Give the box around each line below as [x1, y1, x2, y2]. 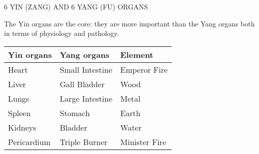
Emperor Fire [120, 63, 168, 75]
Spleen [8, 107, 31, 119]
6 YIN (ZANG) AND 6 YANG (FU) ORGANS [4, 1, 148, 11]
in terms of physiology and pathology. [4, 28, 119, 38]
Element [120, 48, 154, 60]
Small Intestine [59, 63, 112, 75]
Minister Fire [120, 136, 166, 148]
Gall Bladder [59, 78, 105, 90]
